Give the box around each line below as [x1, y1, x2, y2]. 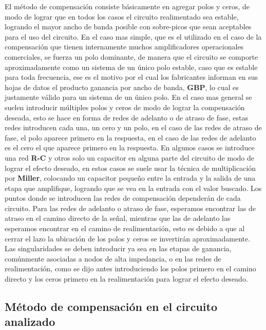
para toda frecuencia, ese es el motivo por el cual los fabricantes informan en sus [5, 72, 258, 82]
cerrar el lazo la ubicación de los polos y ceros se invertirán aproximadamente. [5, 233, 251, 244]
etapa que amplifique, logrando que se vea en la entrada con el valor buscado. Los [5, 182, 262, 193]
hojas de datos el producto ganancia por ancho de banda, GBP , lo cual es [5, 81, 239, 92]
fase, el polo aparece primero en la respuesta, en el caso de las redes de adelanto [5, 132, 256, 143]
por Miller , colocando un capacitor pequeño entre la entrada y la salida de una [5, 172, 256, 183]
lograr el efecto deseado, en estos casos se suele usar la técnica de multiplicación [5, 162, 256, 173]
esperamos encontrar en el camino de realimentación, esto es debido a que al [5, 223, 245, 234]
